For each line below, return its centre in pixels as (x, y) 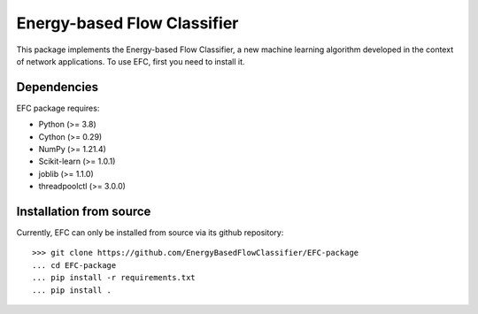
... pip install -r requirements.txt (114, 278)
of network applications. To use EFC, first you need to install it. (131, 61)
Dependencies (58, 87)
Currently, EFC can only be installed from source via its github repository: (150, 233)
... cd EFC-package (74, 265)
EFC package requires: (58, 108)
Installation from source (84, 211)
